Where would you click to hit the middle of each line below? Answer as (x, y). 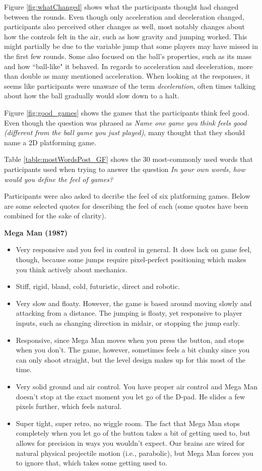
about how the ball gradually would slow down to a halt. (92, 96)
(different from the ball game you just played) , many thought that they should (125, 132)
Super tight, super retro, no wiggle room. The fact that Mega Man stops (128, 423)
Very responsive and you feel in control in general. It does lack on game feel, (134, 249)
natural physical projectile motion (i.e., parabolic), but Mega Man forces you (135, 453)
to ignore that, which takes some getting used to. (91, 463)
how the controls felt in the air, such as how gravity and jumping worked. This (126, 36)
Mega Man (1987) (36, 232)
